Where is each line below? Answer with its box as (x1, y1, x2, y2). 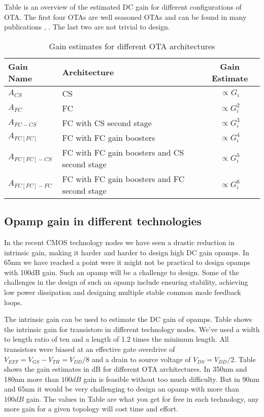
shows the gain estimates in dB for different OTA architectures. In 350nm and (4, 364, 247, 374)
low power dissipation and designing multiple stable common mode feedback (4, 286, 241, 297)
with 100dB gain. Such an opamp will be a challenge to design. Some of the (4, 266, 239, 277)
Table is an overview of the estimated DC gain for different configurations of (4, 2, 242, 12)
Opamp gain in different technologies (4, 213, 202, 229)
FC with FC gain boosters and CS (62, 146, 184, 158)
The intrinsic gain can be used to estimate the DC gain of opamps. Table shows (4, 314, 252, 324)
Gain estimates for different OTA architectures (49, 40, 215, 52)
